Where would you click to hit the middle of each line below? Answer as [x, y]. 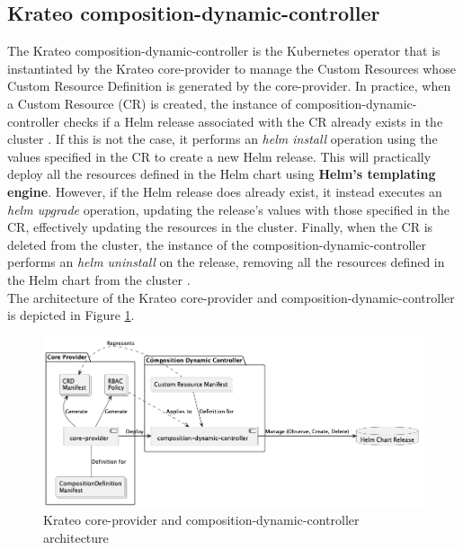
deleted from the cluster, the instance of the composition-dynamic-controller [217, 244]
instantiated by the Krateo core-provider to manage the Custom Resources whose [231, 68]
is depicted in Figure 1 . [71, 315]
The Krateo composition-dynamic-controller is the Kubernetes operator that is [224, 51]
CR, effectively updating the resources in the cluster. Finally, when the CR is [220, 227]
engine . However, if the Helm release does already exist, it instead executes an [225, 191]
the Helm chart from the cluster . [99, 279]
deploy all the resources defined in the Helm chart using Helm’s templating [222, 174]
